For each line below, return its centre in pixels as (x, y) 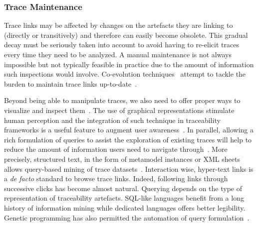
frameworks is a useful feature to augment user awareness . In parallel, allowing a (129, 130)
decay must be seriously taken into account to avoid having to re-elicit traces (122, 45)
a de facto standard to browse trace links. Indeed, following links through (116, 178)
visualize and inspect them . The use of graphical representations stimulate (119, 110)
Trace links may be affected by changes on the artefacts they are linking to (119, 25)
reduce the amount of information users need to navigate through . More (116, 149)
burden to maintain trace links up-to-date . (71, 83)
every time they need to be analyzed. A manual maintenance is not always (118, 54)
